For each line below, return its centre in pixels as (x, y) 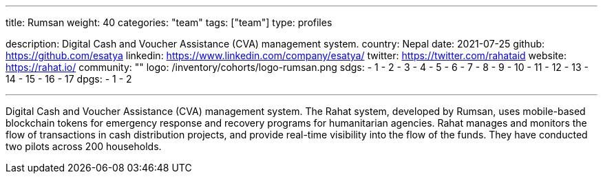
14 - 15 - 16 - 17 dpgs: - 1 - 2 (69, 79)
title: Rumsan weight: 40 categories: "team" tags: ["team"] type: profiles (169, 22)
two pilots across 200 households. (84, 146)
